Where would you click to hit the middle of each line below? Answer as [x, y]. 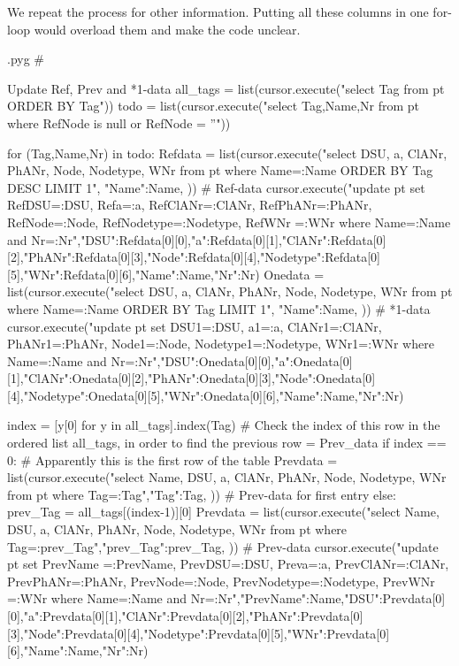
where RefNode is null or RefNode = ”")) [119, 122]
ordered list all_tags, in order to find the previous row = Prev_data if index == [227, 443]
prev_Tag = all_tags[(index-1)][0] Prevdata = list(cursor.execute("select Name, [223, 512]
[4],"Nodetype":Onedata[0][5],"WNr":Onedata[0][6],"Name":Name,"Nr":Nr [203, 395]
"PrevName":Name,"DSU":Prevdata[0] [343, 598]
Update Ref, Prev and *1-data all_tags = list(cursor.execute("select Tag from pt [226, 88]
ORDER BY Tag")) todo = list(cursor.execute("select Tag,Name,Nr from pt [214, 106]
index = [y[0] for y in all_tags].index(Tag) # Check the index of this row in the [224, 425]
